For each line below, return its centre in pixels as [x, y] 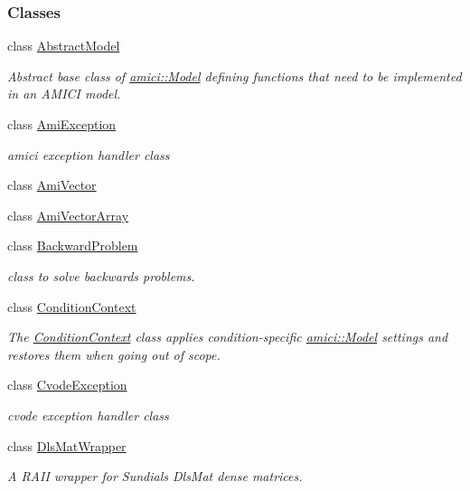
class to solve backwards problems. [101, 275]
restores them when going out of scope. [114, 354]
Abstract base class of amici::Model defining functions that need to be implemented [235, 76]
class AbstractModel [64, 46]
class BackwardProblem [73, 245]
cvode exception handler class [88, 415]
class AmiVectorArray [68, 215]
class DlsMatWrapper [67, 445]
